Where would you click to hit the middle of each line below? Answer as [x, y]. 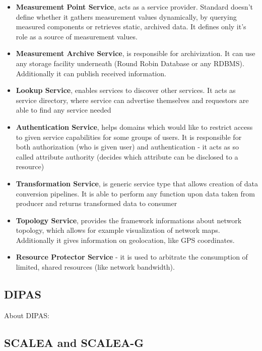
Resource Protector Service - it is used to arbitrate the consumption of [132, 257]
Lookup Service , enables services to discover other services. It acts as [126, 90]
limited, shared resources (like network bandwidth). [95, 267]
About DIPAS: [27, 315]
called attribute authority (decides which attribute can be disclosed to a [127, 156]
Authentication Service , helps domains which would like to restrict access [134, 127]
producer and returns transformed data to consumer [96, 203]
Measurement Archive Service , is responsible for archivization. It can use [136, 53]
